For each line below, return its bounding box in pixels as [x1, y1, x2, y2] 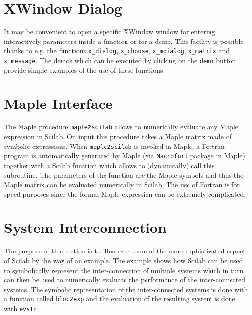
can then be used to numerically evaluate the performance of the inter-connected [4, 274, 246, 285]
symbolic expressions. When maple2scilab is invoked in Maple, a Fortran [4, 141, 225, 151]
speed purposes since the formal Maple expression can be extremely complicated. [4, 189, 246, 199]
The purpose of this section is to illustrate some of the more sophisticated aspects [4, 246, 249, 256]
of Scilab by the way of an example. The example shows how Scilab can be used [4, 255, 243, 265]
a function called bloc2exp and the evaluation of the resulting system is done [4, 294, 235, 304]
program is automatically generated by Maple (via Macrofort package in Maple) [4, 150, 245, 161]
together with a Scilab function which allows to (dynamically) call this [4, 160, 215, 170]
